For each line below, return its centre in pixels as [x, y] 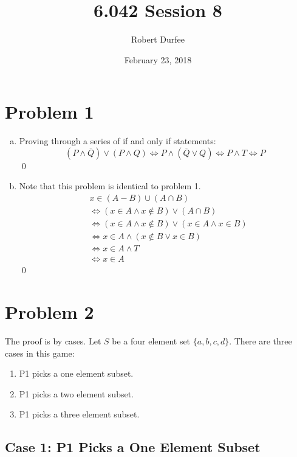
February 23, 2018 [158, 59]
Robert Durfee [158, 39]
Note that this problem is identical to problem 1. [110, 186]
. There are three [261, 340]
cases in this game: [40, 353]
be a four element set [151, 340]
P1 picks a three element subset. [79, 414]
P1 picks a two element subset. [77, 393]
